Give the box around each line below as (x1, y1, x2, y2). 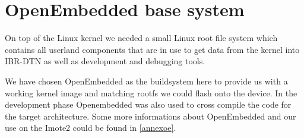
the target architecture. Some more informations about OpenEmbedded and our (5, 109, 296, 122)
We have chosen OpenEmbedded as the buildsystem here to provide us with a (5, 74, 288, 87)
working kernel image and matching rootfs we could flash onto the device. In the (5, 86, 297, 99)
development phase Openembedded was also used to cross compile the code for (5, 98, 292, 111)
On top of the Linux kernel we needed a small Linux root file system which (5, 32, 278, 44)
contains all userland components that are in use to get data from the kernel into (5, 43, 300, 55)
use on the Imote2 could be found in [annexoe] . (5, 121, 176, 134)
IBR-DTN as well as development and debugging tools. (5, 55, 205, 67)
